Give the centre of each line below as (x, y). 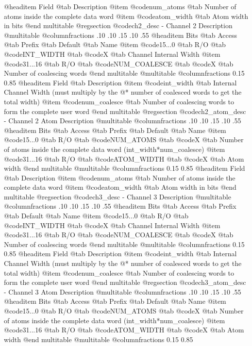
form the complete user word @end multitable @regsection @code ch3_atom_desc (125, 282)
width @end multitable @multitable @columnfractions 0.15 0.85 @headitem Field (125, 168)
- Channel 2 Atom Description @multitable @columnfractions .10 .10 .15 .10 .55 (123, 121)
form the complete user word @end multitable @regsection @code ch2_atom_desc (125, 111)
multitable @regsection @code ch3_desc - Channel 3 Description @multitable (118, 196)
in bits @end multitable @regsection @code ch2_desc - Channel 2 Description (118, 25)
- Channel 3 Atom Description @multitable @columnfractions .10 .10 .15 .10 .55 (123, 291)
